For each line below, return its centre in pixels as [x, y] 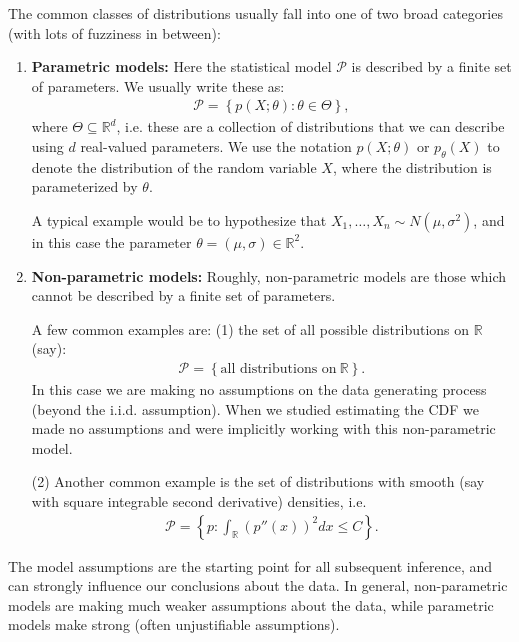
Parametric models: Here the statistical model [181, 66]
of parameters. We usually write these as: [158, 85]
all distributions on [278, 368]
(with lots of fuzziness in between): [114, 32]
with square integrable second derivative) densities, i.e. [199, 500]
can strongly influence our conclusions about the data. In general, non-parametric [258, 585]
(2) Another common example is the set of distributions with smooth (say [258, 481]
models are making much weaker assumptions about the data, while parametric [251, 604]
